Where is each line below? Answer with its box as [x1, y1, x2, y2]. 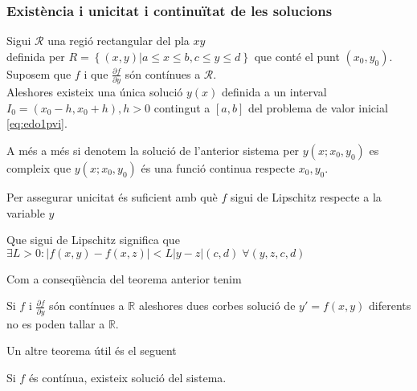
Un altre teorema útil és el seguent [6, 342, 177, 359]
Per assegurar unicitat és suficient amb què [6, 188, 218, 205]
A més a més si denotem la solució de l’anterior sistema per [6, 141, 300, 158]
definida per [6, 47, 65, 64]
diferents [369, 297, 411, 314]
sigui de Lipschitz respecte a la [230, 188, 382, 205]
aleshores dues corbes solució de [138, 297, 296, 314]
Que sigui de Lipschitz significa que [6, 231, 180, 248]
